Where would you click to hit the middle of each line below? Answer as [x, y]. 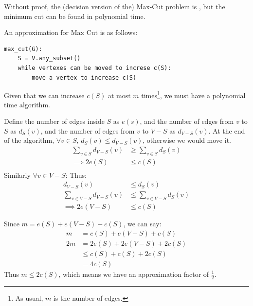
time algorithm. [27, 105]
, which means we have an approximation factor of [134, 274]
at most [119, 95]
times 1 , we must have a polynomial [193, 94]
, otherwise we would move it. [187, 140]
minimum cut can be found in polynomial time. [75, 16]
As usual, [29, 297]
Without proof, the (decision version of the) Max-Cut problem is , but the [115, 6]
